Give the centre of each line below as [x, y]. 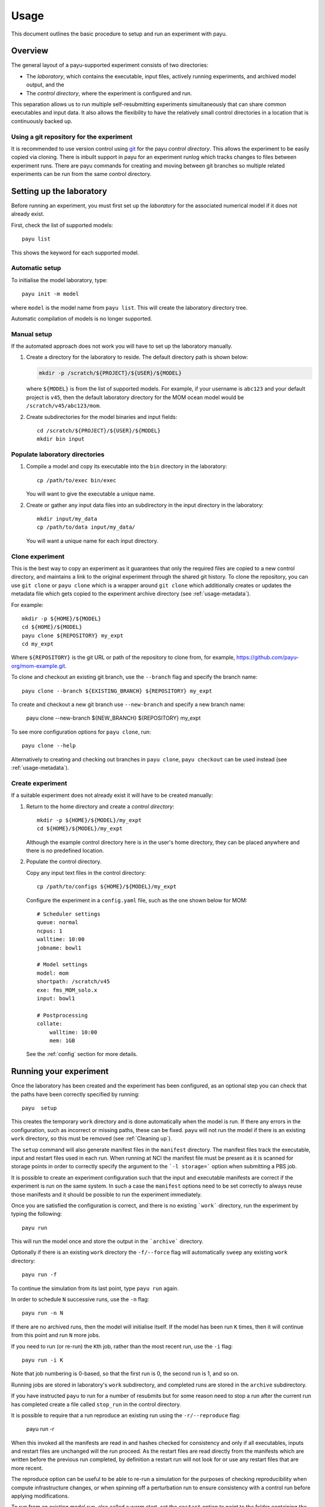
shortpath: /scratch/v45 [73, 982]
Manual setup [32, 334]
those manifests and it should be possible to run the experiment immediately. [107, 1194]
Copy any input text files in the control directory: [86, 873]
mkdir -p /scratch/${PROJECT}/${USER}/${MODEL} [110, 373]
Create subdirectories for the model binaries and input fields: [102, 417]
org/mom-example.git [38, 665]
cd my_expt [38, 644]
